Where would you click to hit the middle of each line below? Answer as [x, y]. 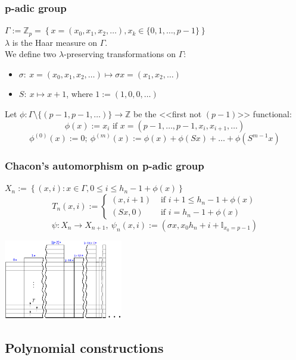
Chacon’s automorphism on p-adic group [105, 165]
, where [80, 94]
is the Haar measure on [54, 42]
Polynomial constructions [84, 348]
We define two [31, 54]
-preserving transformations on [120, 54]
